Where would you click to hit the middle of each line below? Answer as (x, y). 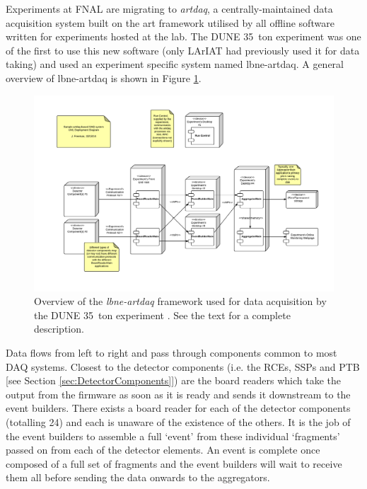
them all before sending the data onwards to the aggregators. (138, 477)
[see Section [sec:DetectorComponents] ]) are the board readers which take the (173, 380)
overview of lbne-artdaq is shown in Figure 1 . (104, 77)
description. (59, 329)
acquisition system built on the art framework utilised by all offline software (170, 22)
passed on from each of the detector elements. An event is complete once (163, 450)
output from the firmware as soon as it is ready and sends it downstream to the (178, 394)
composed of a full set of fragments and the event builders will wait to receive (174, 463)
